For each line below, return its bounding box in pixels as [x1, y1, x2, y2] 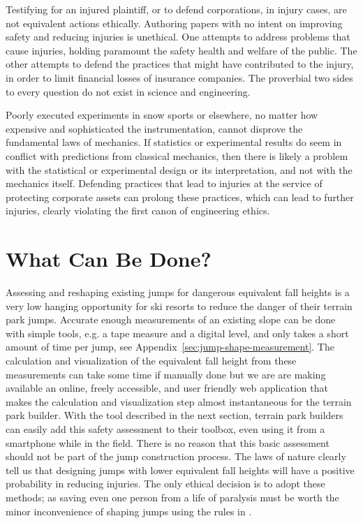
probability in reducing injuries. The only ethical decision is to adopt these [6, 476, 325, 491]
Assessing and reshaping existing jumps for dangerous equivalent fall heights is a [6, 285, 350, 300]
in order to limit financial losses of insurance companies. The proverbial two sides [6, 70, 353, 84]
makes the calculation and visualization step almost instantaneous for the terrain [6, 394, 352, 408]
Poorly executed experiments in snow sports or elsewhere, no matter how [6, 108, 318, 122]
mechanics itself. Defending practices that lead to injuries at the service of [6, 176, 323, 191]
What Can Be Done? [6, 244, 212, 273]
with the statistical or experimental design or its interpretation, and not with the [6, 162, 353, 177]
